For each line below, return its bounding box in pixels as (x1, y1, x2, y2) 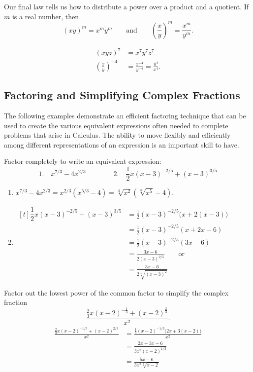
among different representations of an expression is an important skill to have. (4, 139, 239, 149)
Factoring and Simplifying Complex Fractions (4, 87, 240, 103)
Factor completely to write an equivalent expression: (4, 156, 161, 166)
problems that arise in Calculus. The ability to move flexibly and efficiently (4, 130, 231, 140)
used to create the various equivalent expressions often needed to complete (4, 120, 228, 130)
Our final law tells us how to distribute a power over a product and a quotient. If (4, 1, 249, 11)
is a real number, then (12, 11, 79, 21)
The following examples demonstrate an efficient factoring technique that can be (4, 111, 246, 121)
